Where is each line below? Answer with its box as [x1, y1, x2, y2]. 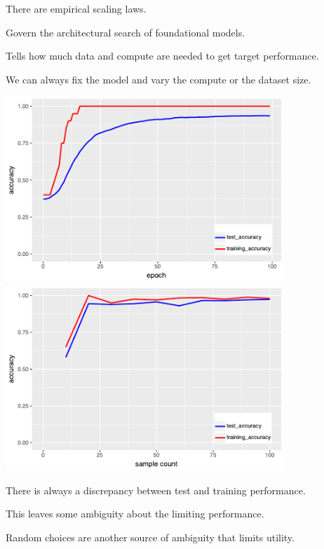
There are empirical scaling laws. [6, 1, 147, 15]
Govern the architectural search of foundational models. [6, 25, 245, 39]
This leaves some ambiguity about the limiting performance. [6, 506, 264, 521]
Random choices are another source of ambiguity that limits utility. [6, 529, 295, 544]
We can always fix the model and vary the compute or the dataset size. [6, 72, 311, 86]
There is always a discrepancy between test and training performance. [6, 482, 306, 497]
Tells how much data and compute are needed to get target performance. [6, 48, 319, 63]
